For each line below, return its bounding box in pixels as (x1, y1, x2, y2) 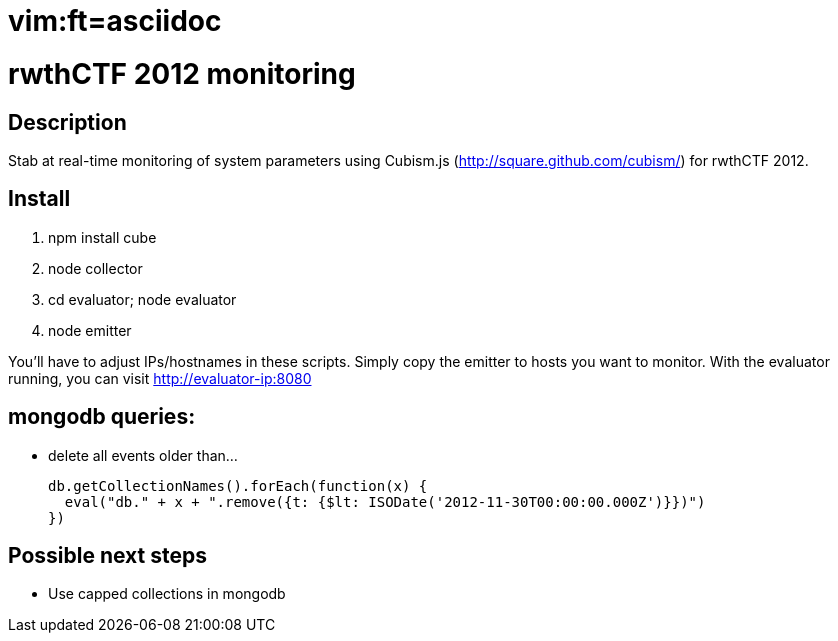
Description (8, 109, 127, 135)
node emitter (48, 321, 132, 339)
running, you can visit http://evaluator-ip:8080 (8, 369, 312, 387)
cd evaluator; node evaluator (48, 290, 237, 308)
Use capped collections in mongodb (48, 585, 286, 603)
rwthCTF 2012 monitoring (8, 56, 356, 91)
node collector (48, 259, 143, 277)
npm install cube (48, 228, 157, 246)
